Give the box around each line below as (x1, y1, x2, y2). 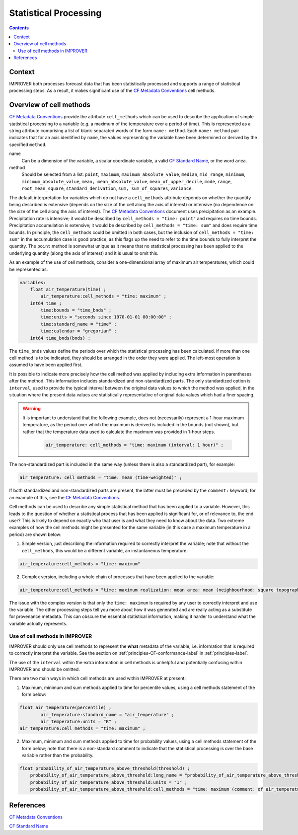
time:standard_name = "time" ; (40, 321, 117, 327)
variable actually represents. (9, 620, 68, 626)
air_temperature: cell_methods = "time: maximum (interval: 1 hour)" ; (45, 442, 223, 448)
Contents (9, 25, 29, 31)
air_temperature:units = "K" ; (40, 718, 117, 724)
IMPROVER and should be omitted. (9, 666, 80, 672)
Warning (22, 405, 41, 412)
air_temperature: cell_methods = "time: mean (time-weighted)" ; (19, 475, 182, 480)
